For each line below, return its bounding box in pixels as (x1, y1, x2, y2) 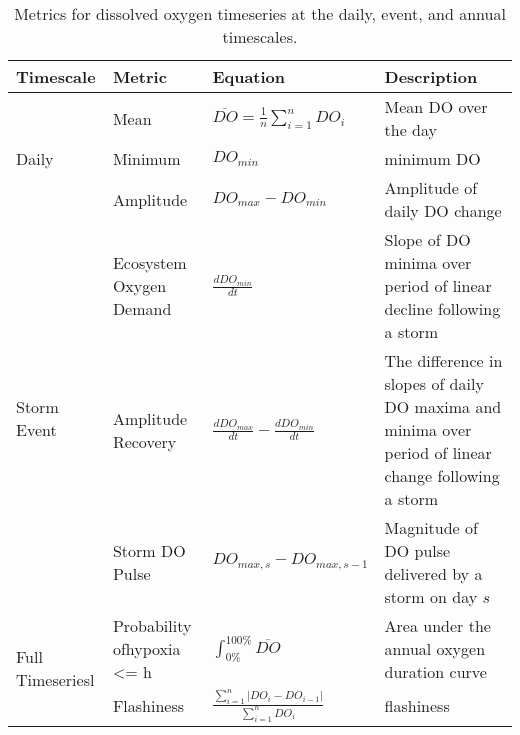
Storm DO (112, 539, 186, 562)
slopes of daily (384, 372, 484, 395)
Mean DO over (384, 95, 488, 118)
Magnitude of (384, 516, 478, 539)
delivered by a (384, 562, 483, 585)
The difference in (384, 349, 503, 372)
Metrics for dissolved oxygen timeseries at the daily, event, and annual (14, 2, 506, 25)
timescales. (222, 25, 298, 48)
